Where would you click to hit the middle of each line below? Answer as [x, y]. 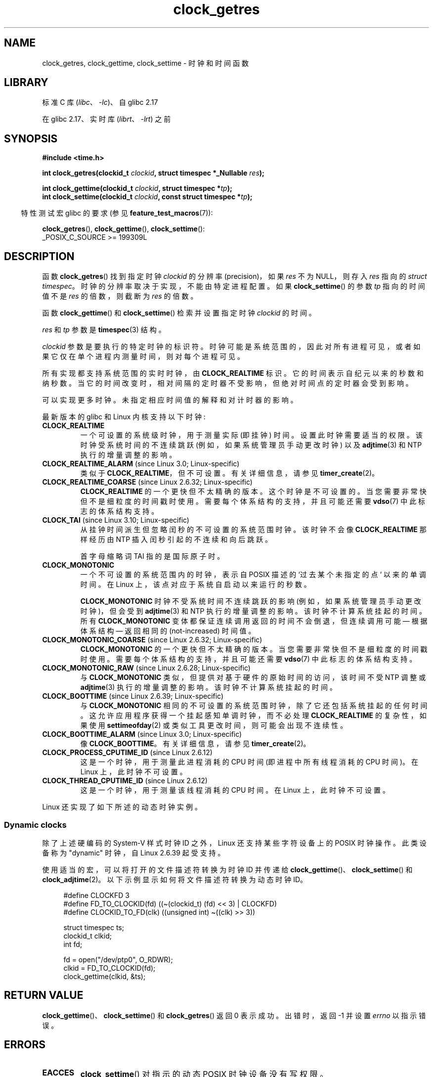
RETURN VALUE [44, 995]
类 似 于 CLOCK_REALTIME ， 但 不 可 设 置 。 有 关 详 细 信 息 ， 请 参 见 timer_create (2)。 [230, 473]
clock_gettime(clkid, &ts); [105, 976]
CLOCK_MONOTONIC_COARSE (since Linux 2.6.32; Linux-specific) [152, 640]
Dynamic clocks [35, 825]
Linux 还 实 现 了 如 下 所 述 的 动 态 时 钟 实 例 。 [122, 807]
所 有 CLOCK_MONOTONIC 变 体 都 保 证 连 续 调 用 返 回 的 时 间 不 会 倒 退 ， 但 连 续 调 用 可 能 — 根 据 [254, 621]
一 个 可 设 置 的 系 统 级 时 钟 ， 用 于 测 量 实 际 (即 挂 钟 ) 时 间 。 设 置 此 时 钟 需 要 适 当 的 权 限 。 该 [251, 435]
